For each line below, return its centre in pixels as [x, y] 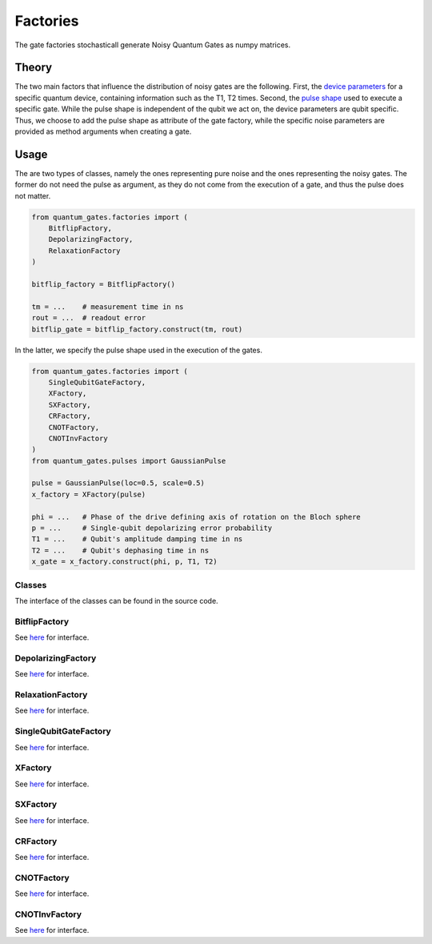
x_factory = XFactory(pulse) [89, 494]
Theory [34, 68]
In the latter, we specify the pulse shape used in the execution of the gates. [139, 350]
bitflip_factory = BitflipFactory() [104, 285]
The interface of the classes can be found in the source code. [117, 601]
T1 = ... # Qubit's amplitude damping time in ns [137, 539]
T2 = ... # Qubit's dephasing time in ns [120, 550]
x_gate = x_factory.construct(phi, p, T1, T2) [124, 562]
